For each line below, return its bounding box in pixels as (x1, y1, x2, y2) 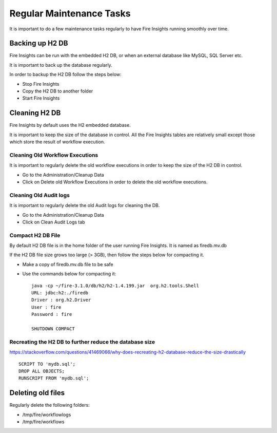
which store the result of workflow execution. (9, 139, 105, 145)
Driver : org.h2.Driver (31, 297, 91, 303)
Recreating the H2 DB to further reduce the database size (9, 338, 155, 345)
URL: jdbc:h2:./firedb (31, 290, 89, 296)
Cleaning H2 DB (9, 108, 61, 118)
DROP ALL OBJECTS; (18, 368, 65, 374)
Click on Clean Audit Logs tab (22, 219, 85, 225)
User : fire (31, 304, 62, 310)
